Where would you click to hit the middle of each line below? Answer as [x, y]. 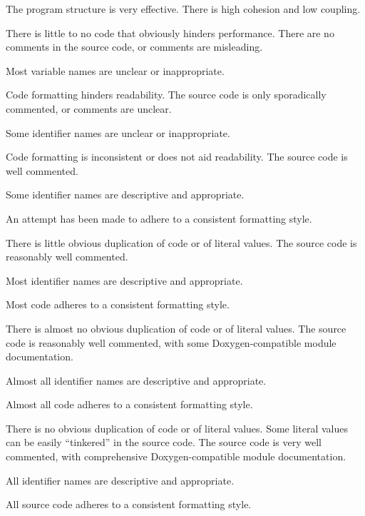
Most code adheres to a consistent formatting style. [118, 304]
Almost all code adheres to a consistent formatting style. [129, 404]
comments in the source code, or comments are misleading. [134, 47]
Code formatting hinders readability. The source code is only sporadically [166, 95]
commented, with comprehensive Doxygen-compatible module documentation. [176, 456]
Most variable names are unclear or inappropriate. [115, 70]
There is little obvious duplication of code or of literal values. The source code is [181, 242]
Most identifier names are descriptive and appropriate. [124, 280]
